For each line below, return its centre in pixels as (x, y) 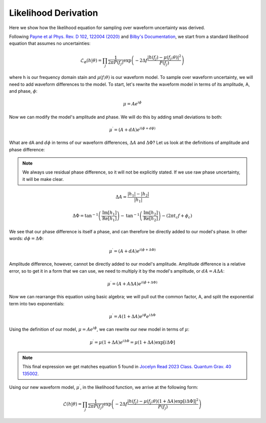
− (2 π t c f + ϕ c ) (177, 216)
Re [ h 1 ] (109, 219)
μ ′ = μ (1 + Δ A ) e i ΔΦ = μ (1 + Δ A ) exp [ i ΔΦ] (132, 342)
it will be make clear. (43, 179)
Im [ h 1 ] (109, 213)
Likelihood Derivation (54, 13)
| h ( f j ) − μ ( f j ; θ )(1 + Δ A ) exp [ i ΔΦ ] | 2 (163, 401)
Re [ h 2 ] (150, 219)
